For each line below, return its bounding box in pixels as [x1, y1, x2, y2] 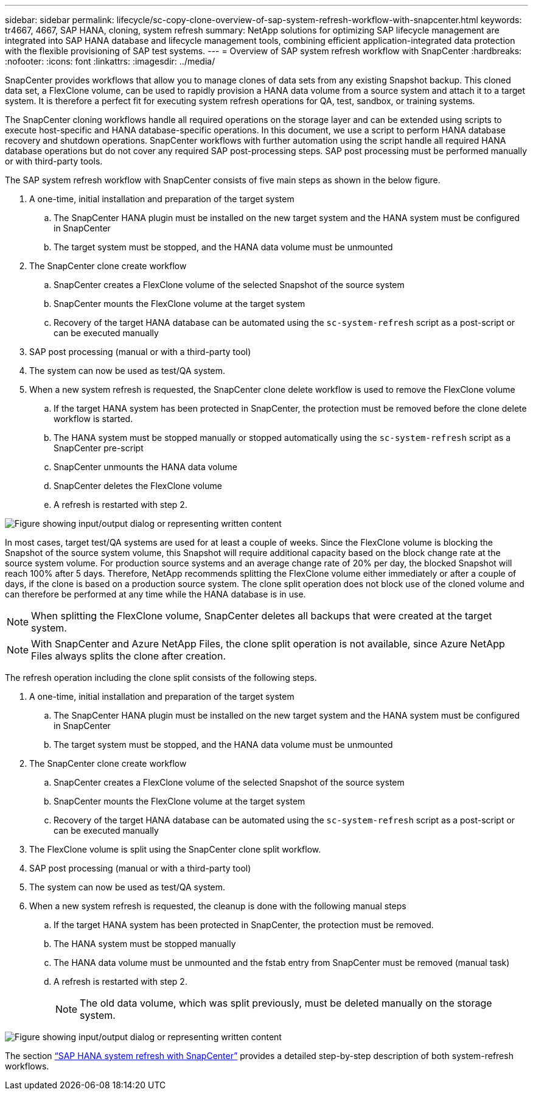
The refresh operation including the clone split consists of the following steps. [5, 672, 317, 683]
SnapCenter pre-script [54, 443, 144, 453]
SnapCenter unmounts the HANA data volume [54, 462, 237, 472]
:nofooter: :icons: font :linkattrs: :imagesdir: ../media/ [5, 56, 215, 66]
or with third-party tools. [5, 156, 103, 166]
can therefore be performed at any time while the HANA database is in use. [5, 589, 306, 599]
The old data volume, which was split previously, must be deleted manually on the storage [80, 997, 492, 1009]
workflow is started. [54, 414, 133, 424]
